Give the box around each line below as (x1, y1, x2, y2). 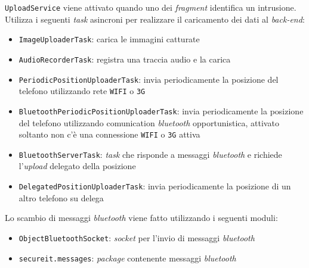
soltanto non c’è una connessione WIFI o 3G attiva (18, 128, 200, 141)
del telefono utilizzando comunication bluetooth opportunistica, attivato (18, 116, 279, 129)
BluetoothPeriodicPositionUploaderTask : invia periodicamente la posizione (18, 104, 304, 117)
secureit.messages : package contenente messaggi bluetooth (18, 251, 236, 264)
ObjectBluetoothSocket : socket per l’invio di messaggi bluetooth (18, 231, 255, 244)
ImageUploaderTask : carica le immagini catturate (18, 33, 200, 45)
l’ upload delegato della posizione (18, 160, 136, 172)
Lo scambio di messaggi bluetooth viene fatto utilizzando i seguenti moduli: (5, 211, 278, 224)
